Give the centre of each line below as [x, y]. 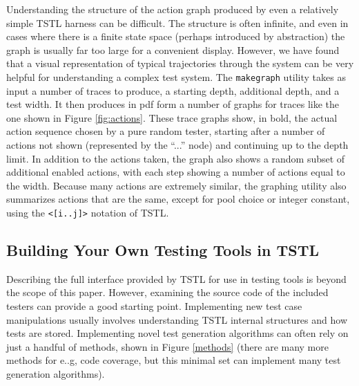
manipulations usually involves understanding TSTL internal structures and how [177, 319]
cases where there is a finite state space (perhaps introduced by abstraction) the [176, 36]
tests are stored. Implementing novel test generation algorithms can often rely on [177, 333]
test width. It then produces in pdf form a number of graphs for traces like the [173, 104]
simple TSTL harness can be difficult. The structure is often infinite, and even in [177, 22]
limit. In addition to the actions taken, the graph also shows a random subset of [176, 158]
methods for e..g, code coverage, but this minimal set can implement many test [174, 360]
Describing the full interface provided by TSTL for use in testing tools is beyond [176, 278]
